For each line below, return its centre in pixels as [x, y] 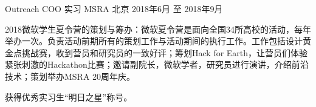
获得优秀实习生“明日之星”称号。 [69, 96]
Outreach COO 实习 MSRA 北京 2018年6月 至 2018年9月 [114, 8]
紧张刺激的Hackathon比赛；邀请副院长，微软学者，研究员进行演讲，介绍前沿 [157, 64]
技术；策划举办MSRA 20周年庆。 [70, 76]
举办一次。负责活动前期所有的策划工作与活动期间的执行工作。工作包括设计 [154, 41]
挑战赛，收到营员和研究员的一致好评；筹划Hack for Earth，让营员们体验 [165, 52]
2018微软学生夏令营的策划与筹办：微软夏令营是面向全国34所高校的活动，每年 [158, 29]
